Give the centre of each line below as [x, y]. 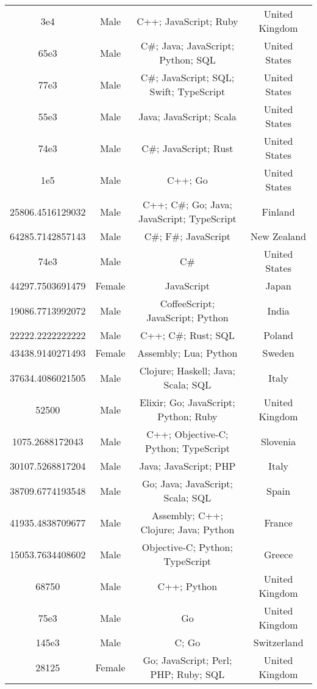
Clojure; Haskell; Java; [187, 370]
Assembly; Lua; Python [187, 353]
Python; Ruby [187, 416]
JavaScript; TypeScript [187, 218]
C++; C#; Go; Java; [187, 204]
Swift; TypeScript [187, 91]
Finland [278, 211]
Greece [279, 554]
